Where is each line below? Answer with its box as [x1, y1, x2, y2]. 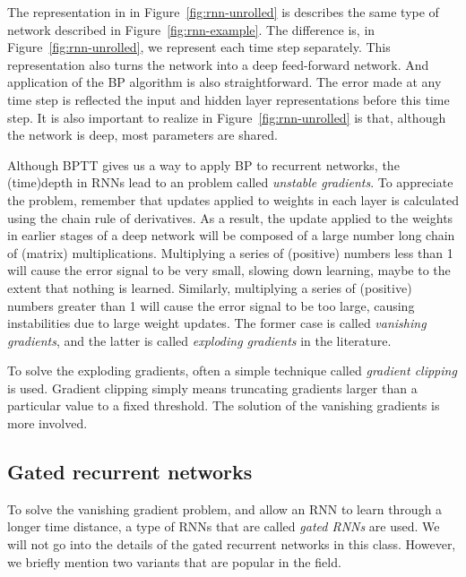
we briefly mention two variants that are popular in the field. [7, 552, 341, 571]
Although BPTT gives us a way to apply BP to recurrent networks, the [7, 155, 400, 174]
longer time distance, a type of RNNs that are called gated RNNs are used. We [7, 517, 440, 536]
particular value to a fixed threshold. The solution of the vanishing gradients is [7, 396, 440, 415]
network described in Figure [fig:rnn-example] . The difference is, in [7, 20, 375, 39]
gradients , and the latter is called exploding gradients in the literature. [7, 331, 392, 349]
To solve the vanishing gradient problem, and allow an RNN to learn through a [7, 499, 443, 518]
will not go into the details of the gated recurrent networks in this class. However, [7, 535, 456, 554]
